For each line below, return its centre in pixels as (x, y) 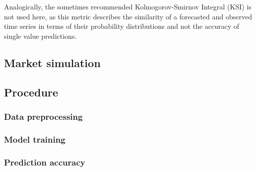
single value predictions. (41, 36)
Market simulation (52, 62)
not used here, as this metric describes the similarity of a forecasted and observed (128, 16)
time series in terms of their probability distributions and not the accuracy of (122, 26)
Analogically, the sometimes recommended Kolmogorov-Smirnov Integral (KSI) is (128, 6)
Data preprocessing (43, 116)
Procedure (31, 92)
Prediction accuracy (45, 162)
